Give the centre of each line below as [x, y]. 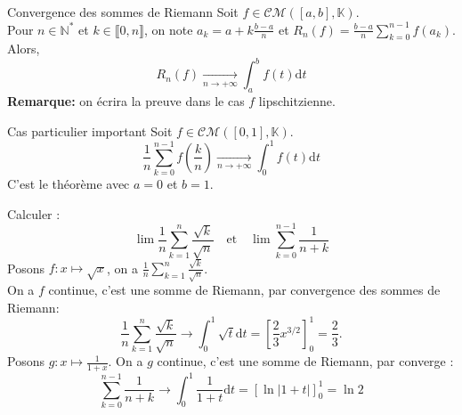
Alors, [24, 49]
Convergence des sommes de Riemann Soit [123, 12]
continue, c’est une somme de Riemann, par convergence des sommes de [244, 290]
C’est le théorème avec [69, 184]
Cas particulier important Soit [90, 130]
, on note [168, 29]
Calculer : [34, 213]
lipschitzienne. [297, 101]
